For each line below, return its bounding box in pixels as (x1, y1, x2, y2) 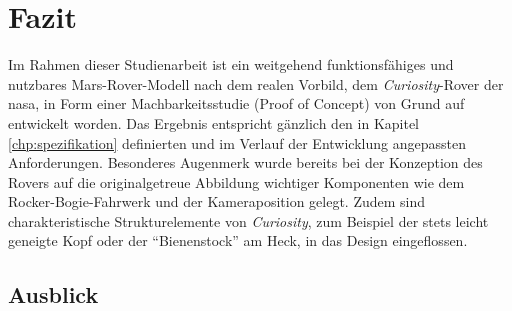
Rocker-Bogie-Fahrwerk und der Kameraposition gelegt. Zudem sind (8, 191, 426, 212)
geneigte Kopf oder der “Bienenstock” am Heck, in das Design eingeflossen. (8, 230, 468, 251)
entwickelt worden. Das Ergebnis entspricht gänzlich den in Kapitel (8, 112, 420, 133)
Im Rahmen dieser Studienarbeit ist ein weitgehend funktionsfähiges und (8, 54, 454, 75)
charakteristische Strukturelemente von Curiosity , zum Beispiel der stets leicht (8, 210, 489, 231)
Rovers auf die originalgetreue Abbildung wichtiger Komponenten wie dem (8, 171, 465, 192)
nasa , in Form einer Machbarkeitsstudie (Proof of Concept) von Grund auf (8, 93, 465, 114)
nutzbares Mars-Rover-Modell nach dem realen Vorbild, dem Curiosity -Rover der (8, 73, 504, 94)
